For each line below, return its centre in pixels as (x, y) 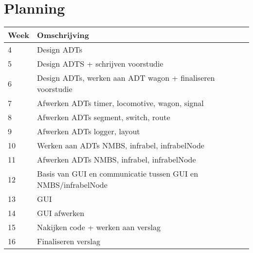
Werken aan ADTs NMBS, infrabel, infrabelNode (121, 145)
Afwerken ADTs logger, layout (89, 131)
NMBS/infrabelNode (72, 185)
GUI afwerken (61, 213)
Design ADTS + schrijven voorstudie (100, 64)
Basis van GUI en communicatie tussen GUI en (118, 174)
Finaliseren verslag (69, 241)
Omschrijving (63, 35)
